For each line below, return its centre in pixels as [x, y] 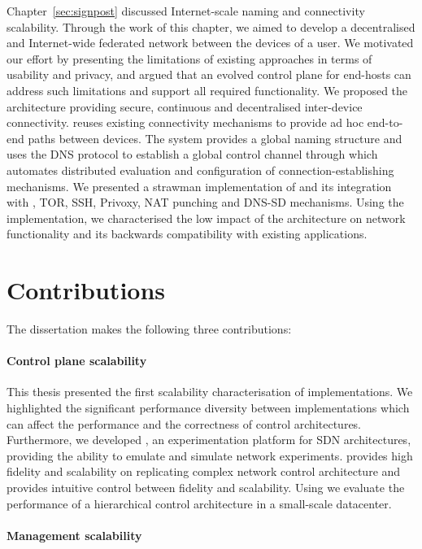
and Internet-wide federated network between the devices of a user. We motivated [210, 43]
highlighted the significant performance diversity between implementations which [208, 408]
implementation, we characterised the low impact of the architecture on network [206, 218]
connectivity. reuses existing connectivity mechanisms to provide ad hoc [185, 122]
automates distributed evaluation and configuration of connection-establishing [200, 170]
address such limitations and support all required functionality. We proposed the [207, 90]
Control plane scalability [77, 361]
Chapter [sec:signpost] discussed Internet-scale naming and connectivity [186, 11]
